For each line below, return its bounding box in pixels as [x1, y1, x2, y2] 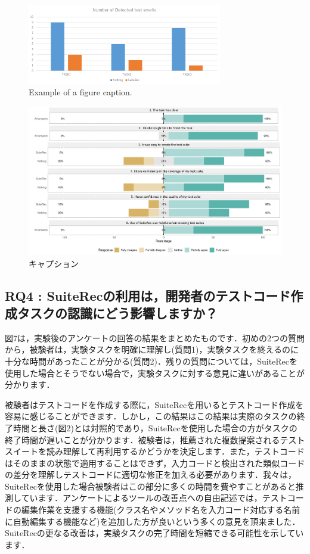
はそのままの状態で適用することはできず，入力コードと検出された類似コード [5, 456, 305, 469]
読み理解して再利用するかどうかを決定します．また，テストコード [46, 445, 305, 457]
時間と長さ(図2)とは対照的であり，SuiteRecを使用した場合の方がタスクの [13, 421, 297, 434]
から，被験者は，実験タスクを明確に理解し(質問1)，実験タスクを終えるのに [5, 343, 299, 356]
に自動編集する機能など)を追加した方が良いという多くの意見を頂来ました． [5, 515, 300, 527]
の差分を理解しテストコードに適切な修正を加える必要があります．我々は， [5, 468, 297, 481]
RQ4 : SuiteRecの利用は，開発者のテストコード [5, 286, 291, 304]
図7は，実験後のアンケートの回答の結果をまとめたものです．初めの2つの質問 [5, 331, 305, 344]
